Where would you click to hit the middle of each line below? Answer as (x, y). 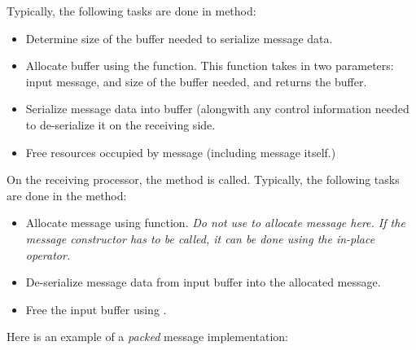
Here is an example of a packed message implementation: (148, 337)
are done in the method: (67, 195)
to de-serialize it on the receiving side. (120, 124)
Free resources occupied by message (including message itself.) (181, 152)
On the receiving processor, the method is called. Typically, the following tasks (203, 179)
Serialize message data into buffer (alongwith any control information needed (217, 109)
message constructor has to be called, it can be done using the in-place (200, 238)
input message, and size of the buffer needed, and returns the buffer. (196, 81)
